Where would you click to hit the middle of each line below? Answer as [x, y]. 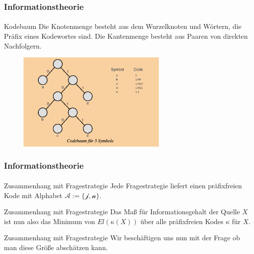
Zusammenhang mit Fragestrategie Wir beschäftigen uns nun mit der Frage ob [122, 238]
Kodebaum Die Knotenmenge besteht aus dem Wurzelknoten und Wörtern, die [123, 26]
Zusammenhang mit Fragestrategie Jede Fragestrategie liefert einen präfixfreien [123, 185]
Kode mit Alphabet [33, 195]
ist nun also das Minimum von [50, 221]
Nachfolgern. [23, 45]
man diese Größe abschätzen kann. [56, 247]
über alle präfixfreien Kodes [182, 221]
